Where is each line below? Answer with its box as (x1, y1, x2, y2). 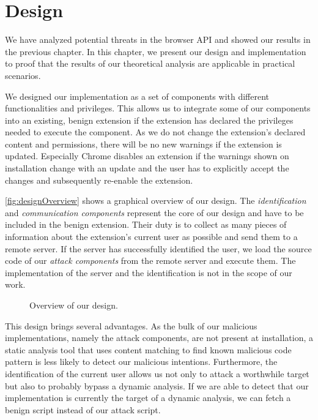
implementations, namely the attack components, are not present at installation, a (5, 331, 313, 344)
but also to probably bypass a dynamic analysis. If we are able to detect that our (5, 379, 309, 392)
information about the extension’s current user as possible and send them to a (5, 230, 298, 243)
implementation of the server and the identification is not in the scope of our (5, 266, 292, 279)
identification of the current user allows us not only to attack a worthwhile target (5, 367, 309, 380)
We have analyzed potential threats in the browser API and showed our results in (5, 33, 311, 46)
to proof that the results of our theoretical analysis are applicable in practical (5, 57, 295, 70)
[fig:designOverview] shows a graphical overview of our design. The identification (5, 194, 306, 207)
